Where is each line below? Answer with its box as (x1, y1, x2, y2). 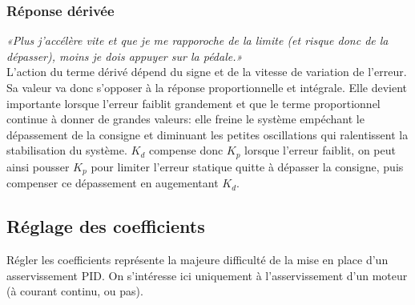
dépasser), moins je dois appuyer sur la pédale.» (6, 47, 243, 64)
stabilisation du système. (6, 142, 127, 159)
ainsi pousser (6, 158, 70, 175)
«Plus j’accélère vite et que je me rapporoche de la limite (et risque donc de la (6, 32, 389, 49)
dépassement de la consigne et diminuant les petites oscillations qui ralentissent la (6, 126, 409, 142)
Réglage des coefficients (6, 214, 205, 239)
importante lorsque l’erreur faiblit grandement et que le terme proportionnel (6, 94, 381, 111)
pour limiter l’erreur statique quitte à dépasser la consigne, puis (91, 158, 404, 175)
